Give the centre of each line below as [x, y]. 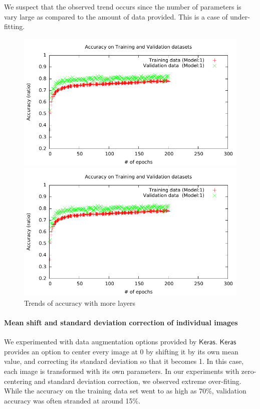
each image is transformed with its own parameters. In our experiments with [122, 371]
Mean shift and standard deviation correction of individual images [121, 322]
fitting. [15, 26]
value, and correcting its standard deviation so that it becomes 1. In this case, [124, 361]
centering [18, 381]
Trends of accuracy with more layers [80, 302]
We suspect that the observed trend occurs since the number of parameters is [123, 7]
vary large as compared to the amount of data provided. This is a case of [116, 16]
